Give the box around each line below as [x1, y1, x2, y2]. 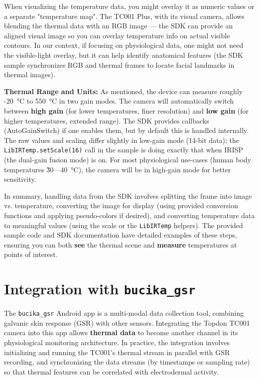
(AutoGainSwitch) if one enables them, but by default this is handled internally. [4, 125, 249, 135]
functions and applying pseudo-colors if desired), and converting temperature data [4, 210, 255, 220]
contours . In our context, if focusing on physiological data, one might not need [4, 40, 244, 50]
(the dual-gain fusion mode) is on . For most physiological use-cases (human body [4, 154, 252, 164]
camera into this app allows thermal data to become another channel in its [4, 327, 238, 338]
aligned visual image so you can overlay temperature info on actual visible [4, 30, 230, 40]
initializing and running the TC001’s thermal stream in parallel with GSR [4, 347, 230, 357]
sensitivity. [4, 174, 36, 184]
